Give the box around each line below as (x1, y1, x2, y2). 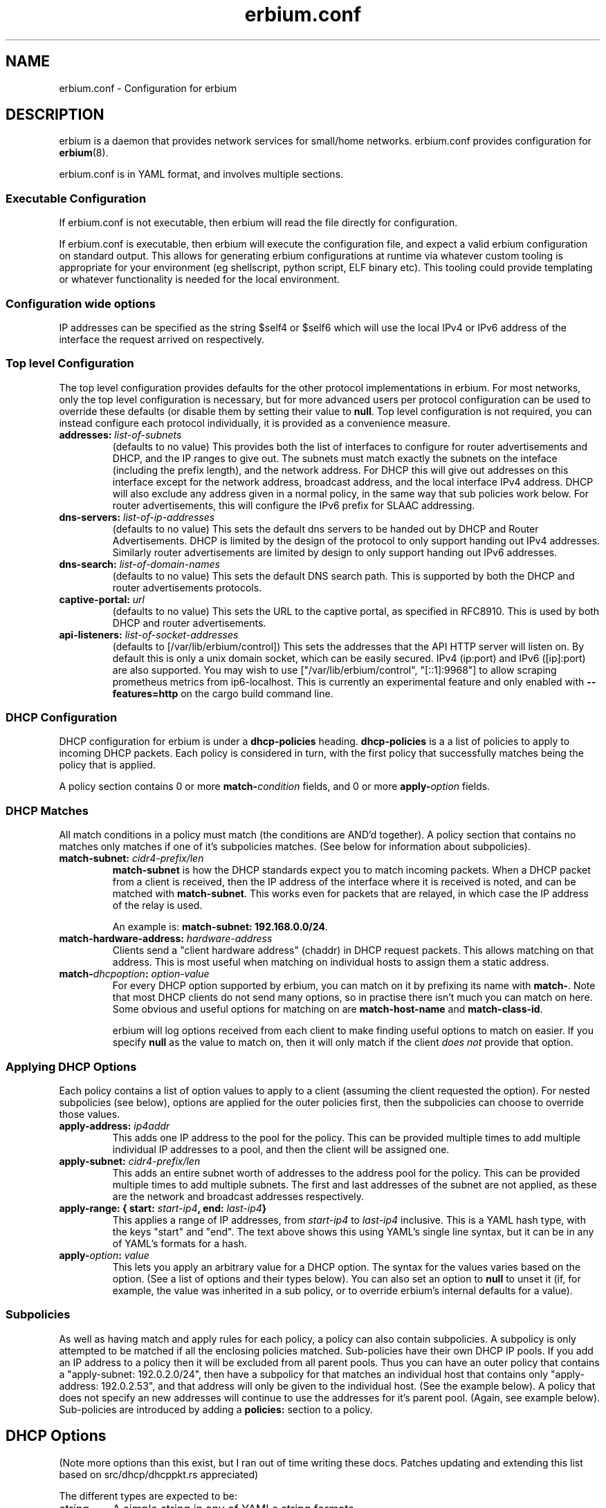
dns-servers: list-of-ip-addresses (59, 511, 215, 523)
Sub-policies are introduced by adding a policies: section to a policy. (59, 1403, 373, 1415)
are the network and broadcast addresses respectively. (112, 1190, 365, 1202)
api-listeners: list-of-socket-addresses (59, 628, 239, 641)
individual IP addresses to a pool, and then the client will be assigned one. (112, 1143, 450, 1155)
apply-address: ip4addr (59, 1119, 170, 1132)
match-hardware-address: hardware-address (59, 932, 273, 945)
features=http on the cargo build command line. (112, 687, 333, 699)
